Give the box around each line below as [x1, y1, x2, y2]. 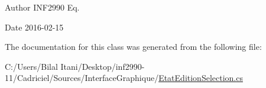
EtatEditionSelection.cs [158, 72, 243, 84]
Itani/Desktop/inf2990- [60, 60, 145, 72]
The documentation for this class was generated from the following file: [5, 40, 262, 53]
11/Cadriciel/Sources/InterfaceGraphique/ [5, 72, 159, 84]
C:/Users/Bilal [5, 60, 58, 72]
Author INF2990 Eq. [5, 1, 80, 13]
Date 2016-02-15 [5, 21, 64, 33]
